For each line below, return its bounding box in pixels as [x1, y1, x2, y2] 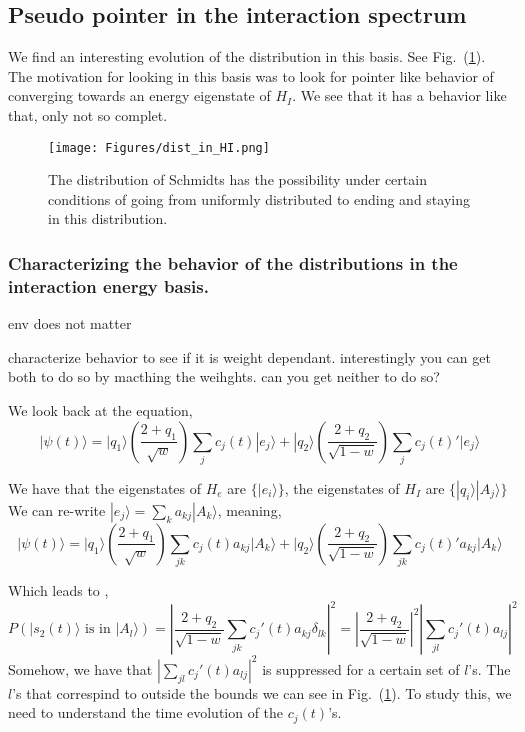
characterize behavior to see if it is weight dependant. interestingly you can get [8, 346, 491, 367]
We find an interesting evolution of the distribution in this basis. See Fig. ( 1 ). [8, 46, 486, 67]
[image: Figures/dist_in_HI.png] [48, 140, 270, 155]
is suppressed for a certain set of [262, 658, 460, 679]
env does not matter [8, 313, 132, 334]
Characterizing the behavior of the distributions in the [8, 250, 458, 275]
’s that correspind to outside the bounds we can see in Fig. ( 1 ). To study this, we [12, 682, 512, 703]
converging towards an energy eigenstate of [8, 85, 271, 106]
